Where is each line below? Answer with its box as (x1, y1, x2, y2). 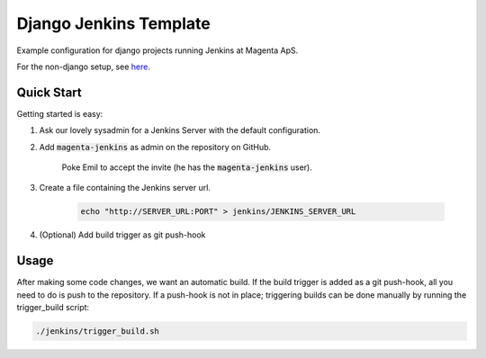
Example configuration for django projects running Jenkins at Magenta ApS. (16, 45, 299, 56)
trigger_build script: (16, 302, 90, 313)
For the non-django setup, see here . (16, 61, 150, 72)
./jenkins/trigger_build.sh (35, 327, 159, 336)
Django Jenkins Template (16, 13, 211, 33)
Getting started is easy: (16, 108, 103, 119)
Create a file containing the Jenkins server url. (39, 183, 211, 193)
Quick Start (16, 85, 82, 100)
